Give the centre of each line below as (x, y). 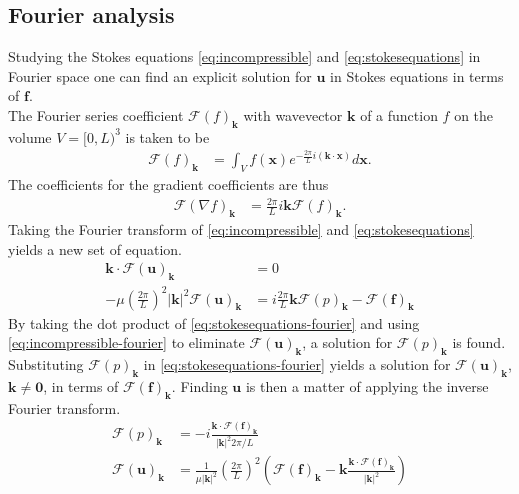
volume (30, 136)
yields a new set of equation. (95, 248)
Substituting (46, 364)
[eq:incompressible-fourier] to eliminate (126, 342)
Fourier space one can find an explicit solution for (160, 75)
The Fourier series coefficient (96, 114)
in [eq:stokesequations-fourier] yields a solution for (297, 364)
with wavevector (293, 114)
